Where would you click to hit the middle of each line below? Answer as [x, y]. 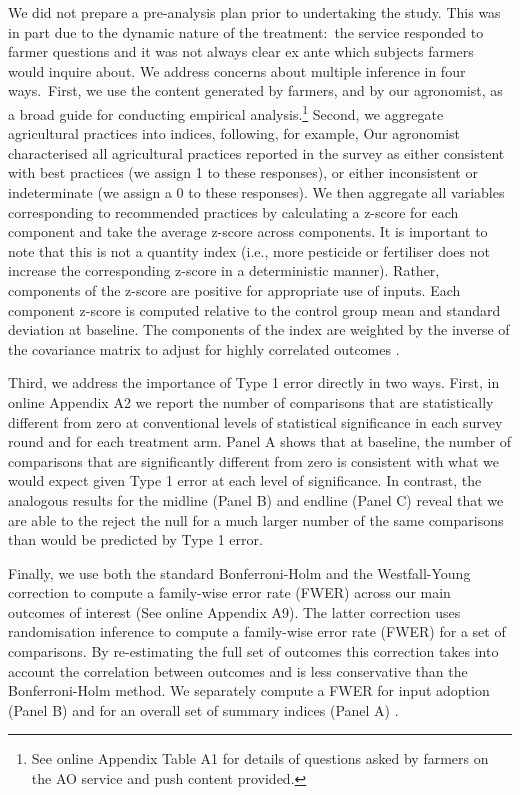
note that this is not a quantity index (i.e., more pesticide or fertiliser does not [249, 250]
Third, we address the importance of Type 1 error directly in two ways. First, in [254, 382]
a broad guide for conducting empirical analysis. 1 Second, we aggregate [226, 112]
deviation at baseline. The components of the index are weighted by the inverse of [259, 329]
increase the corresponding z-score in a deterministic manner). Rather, [224, 270]
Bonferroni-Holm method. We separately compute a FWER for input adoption [249, 690]
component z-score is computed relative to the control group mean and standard [254, 309]
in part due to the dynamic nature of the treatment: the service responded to [246, 31]
